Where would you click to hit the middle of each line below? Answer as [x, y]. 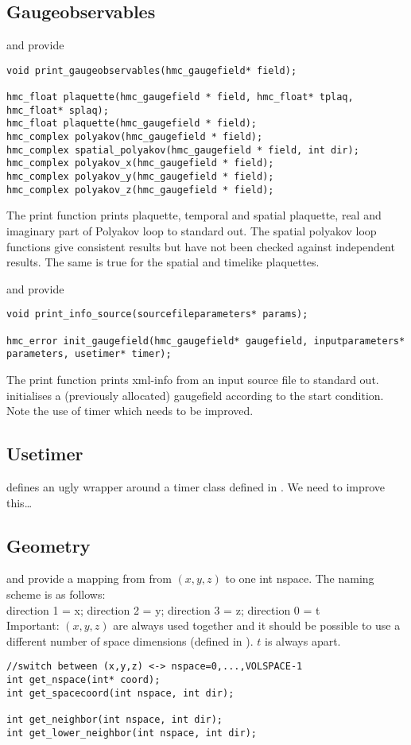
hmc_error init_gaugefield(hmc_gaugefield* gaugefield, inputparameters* [206, 341]
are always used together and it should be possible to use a [257, 625]
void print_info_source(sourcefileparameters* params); [157, 314]
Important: [33, 625]
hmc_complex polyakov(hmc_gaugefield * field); [135, 137]
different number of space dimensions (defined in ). [130, 640]
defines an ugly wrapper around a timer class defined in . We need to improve [196, 486]
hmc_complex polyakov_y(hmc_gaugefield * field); [140, 177]
